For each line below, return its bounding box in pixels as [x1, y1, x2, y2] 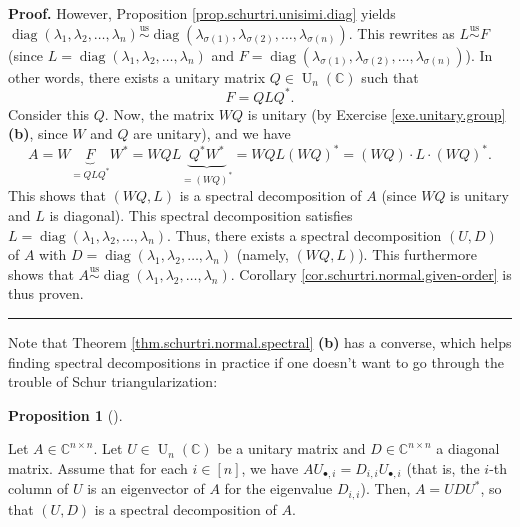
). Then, [360, 478, 411, 499]
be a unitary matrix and [217, 438, 366, 459]
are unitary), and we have [133, 123, 291, 144]
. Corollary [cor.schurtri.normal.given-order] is [230, 263, 512, 284]
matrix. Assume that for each [8, 457, 188, 478]
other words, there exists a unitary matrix [8, 66, 266, 87]
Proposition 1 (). [8, 404, 123, 425]
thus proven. [8, 283, 84, 304]
